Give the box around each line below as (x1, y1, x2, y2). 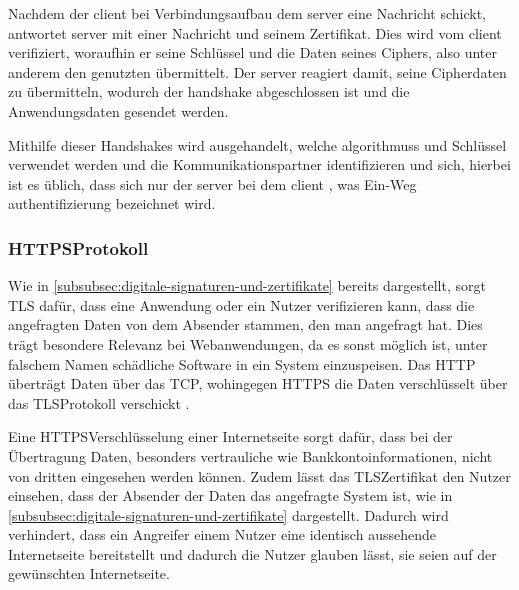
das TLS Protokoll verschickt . (8, 392, 190, 413)
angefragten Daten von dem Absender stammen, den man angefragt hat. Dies (8, 314, 483, 335)
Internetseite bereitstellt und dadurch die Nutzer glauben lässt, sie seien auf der (8, 543, 497, 564)
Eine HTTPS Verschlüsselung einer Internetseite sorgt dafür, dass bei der (8, 426, 453, 447)
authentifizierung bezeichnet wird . (8, 193, 216, 214)
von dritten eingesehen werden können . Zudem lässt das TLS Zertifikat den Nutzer (8, 465, 511, 486)
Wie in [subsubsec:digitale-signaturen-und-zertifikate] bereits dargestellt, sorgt (8, 275, 486, 296)
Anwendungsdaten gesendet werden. (8, 100, 229, 121)
